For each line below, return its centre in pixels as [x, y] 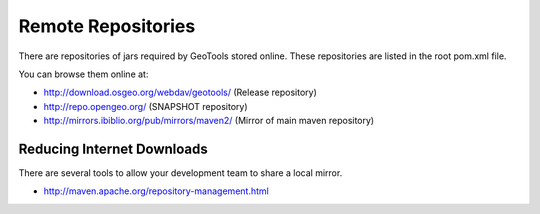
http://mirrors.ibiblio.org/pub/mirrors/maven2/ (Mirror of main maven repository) [209, 121]
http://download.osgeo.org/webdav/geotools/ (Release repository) [180, 92]
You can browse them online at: [83, 74]
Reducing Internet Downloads [113, 148]
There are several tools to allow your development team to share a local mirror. [180, 173]
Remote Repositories [107, 26]
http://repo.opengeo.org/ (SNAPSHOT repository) [146, 106]
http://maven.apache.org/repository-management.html [156, 191]
